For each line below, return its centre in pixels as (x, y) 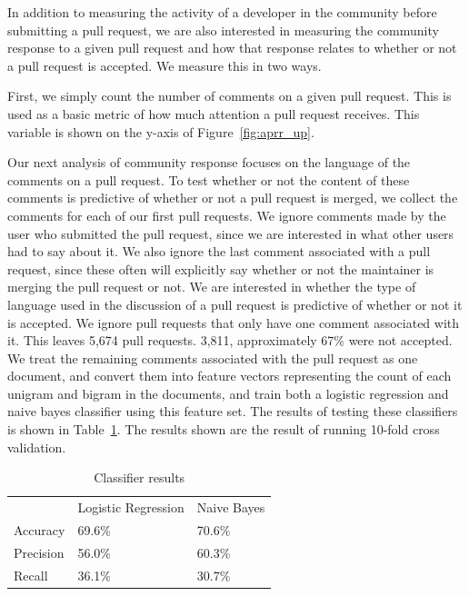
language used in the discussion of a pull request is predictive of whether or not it (235, 304)
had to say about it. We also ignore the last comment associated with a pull (219, 251)
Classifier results (140, 477)
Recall (31, 575)
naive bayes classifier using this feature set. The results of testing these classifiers (233, 411)
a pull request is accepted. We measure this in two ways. (165, 65)
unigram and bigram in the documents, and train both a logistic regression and (228, 393)
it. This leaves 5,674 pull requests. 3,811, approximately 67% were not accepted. (230, 340)
